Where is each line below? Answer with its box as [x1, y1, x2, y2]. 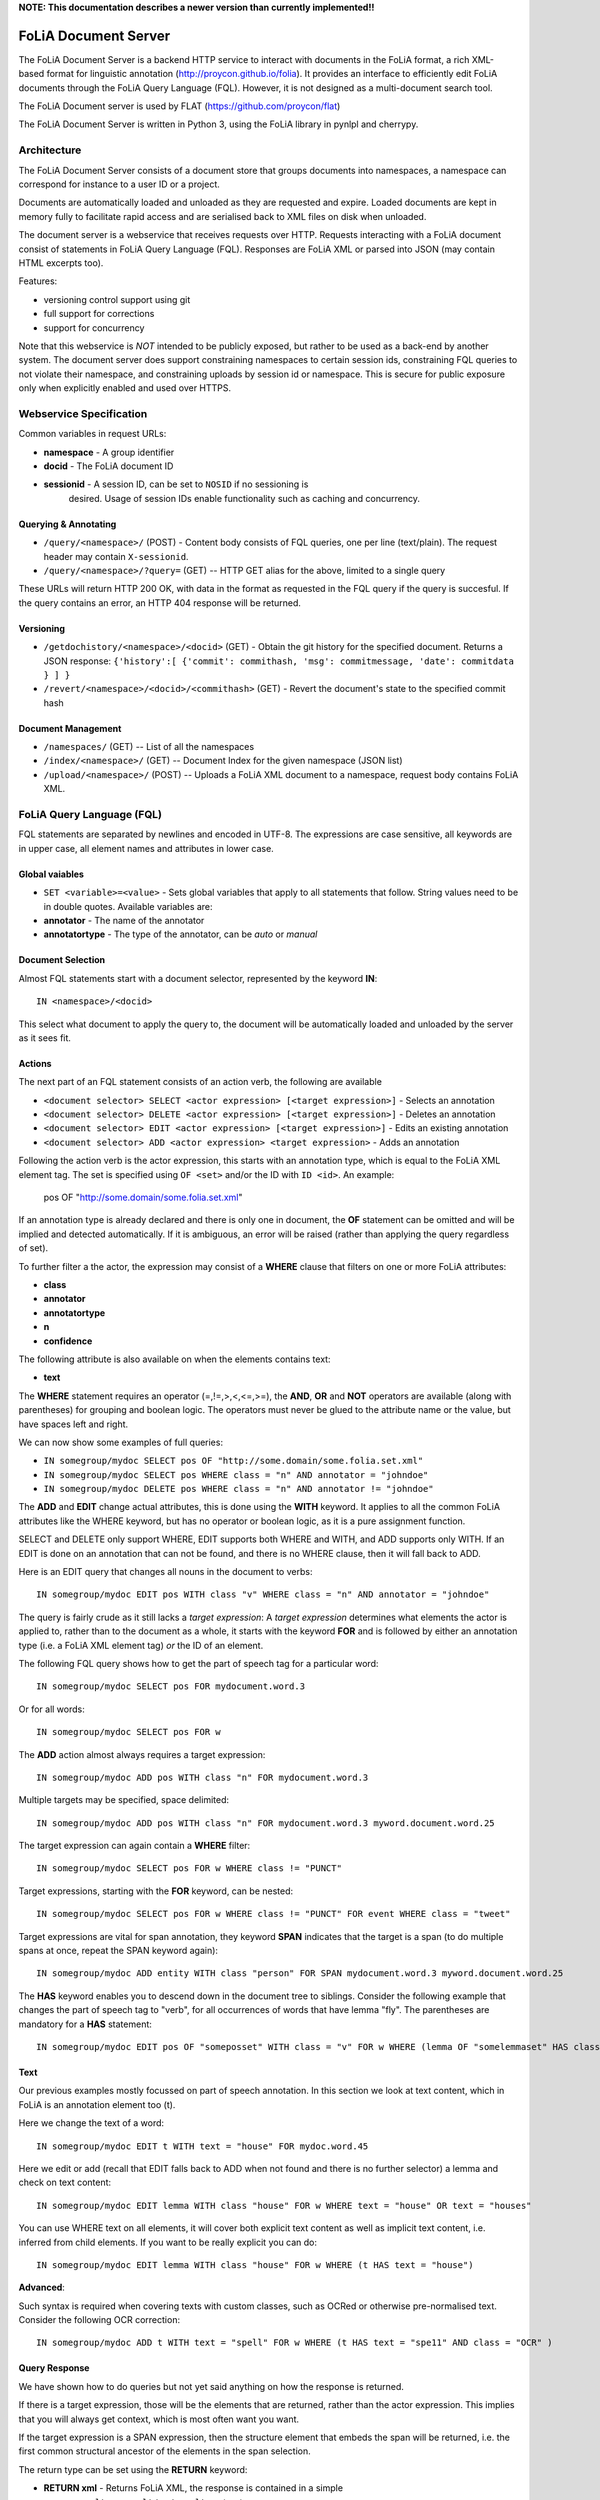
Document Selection [18, 954, 106, 966]
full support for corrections [43, 308, 155, 320]
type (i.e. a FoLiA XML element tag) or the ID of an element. [18, 1639, 264, 1651]
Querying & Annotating [18, 518, 117, 530]
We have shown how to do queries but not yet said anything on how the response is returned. [18, 2380, 405, 2392]
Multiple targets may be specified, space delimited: [18, 1794, 230, 1806]
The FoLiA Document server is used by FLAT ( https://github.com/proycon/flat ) [18, 100, 341, 112]
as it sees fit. [18, 1031, 72, 1044]
